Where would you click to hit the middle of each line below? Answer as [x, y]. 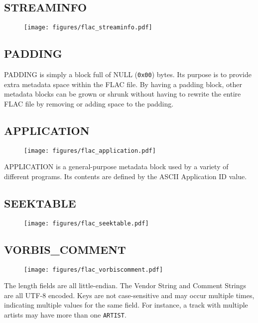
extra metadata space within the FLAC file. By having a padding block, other [123, 84]
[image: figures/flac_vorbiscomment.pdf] [94, 269]
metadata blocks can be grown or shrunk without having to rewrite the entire [123, 94]
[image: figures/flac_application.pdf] [90, 151]
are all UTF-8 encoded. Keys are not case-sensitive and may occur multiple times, [129, 295]
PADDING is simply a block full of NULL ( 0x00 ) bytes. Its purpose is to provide [128, 74]
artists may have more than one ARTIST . [65, 315]
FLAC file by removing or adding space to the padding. [89, 103]
